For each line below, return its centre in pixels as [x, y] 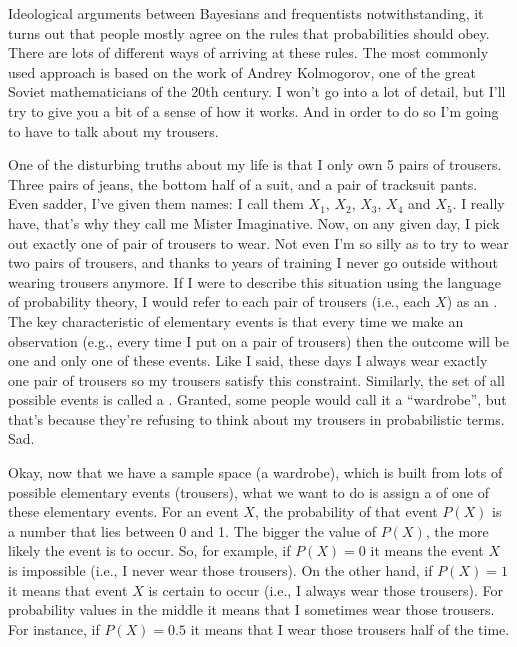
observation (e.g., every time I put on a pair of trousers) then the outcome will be [258, 340]
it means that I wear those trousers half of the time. [350, 628]
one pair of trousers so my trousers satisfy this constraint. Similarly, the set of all [256, 379]
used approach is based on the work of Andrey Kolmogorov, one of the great [242, 71]
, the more [457, 530]
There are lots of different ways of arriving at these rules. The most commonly [248, 52]
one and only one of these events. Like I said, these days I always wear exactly [248, 360]
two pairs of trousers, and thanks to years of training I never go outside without [253, 262]
